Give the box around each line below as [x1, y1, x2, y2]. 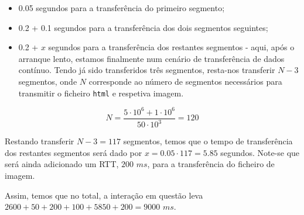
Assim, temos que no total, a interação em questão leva [5, 189, 203, 201]
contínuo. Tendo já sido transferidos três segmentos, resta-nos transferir [18, 64, 275, 76]
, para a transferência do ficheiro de [147, 158, 275, 170]
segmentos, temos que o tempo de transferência [123, 135, 293, 147]
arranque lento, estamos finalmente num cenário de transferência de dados [18, 52, 285, 64]
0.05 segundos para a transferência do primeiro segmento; [18, 2, 225, 13]
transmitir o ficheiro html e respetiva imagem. [18, 86, 184, 99]
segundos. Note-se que [220, 146, 300, 158]
